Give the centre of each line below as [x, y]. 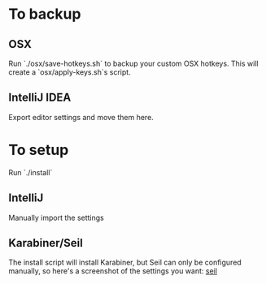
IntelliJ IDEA [40, 98]
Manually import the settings [56, 217]
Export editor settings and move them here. [81, 117]
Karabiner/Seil [46, 243]
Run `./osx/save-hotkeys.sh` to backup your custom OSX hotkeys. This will [133, 63]
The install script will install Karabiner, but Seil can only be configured [125, 262]
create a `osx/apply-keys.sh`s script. [70, 72]
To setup [39, 150]
